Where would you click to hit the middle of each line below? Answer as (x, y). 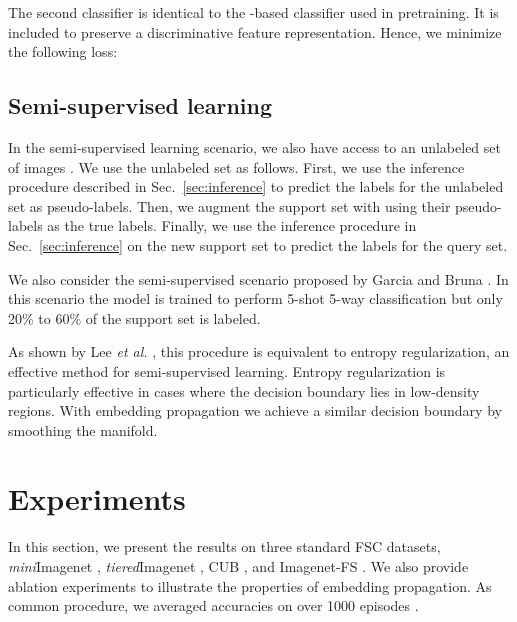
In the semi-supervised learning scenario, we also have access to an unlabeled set (254, 146)
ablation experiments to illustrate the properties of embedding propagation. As (250, 585)
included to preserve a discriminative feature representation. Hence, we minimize (255, 31)
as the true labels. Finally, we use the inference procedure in (232, 225)
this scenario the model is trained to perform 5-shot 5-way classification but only (255, 298)
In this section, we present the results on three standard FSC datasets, (224, 546)
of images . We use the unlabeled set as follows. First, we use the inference (236, 166)
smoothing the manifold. (83, 429)
